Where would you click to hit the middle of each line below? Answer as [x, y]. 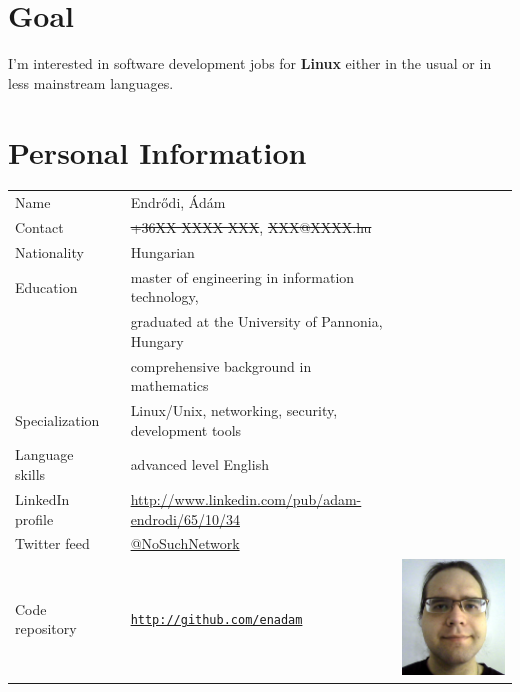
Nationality [49, 251]
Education [46, 286]
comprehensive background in [221, 365]
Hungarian [162, 251]
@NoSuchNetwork [185, 543]
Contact [39, 227]
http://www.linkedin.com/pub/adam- [246, 498]
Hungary [157, 340]
